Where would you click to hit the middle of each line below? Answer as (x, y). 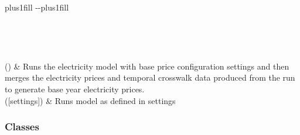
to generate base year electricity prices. (75, 89)
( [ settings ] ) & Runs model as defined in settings (90, 100)
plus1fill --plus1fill (37, 7)
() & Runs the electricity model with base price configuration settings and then (147, 66)
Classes (22, 127)
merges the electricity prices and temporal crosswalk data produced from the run (150, 77)
